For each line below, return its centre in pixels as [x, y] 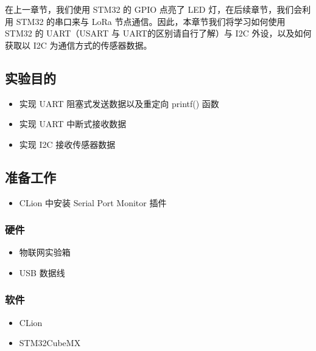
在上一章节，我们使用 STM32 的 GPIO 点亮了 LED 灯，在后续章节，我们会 [154, 9]
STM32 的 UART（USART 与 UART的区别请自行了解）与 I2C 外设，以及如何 [158, 33]
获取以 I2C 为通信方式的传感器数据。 [79, 45]
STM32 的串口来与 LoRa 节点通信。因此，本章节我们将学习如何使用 [151, 21]
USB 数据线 [42, 272]
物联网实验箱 [45, 252]
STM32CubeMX [50, 343]
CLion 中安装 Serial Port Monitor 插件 [93, 202]
